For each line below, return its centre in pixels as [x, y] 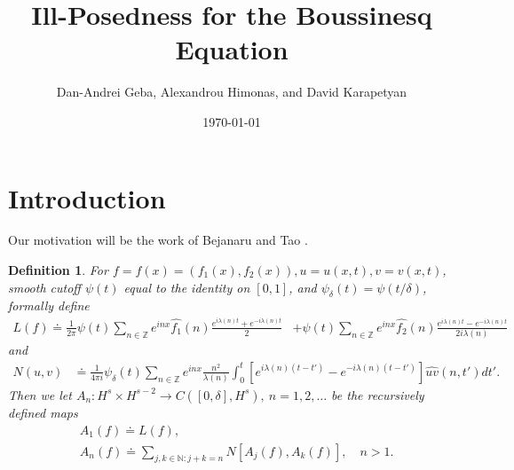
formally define [49, 305]
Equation [232, 49]
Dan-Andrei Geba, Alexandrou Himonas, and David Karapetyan [232, 92]
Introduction [87, 197]
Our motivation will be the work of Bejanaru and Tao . [158, 240]
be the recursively [378, 394]
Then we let [40, 394]
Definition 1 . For [58, 270]
